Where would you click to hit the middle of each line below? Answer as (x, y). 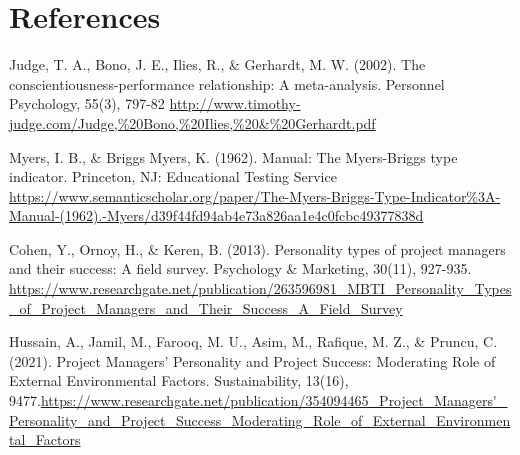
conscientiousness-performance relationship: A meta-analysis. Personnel (227, 83)
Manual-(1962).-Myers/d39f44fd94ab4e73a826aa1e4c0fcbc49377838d (216, 215)
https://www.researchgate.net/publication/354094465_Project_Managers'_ (274, 400)
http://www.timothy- (235, 103)
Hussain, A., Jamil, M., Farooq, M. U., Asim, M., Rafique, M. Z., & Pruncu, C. (253, 341)
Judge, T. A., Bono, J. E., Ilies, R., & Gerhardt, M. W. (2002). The (217, 64)
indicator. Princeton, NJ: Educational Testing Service (173, 176)
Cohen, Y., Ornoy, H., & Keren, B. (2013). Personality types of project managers (257, 248)
